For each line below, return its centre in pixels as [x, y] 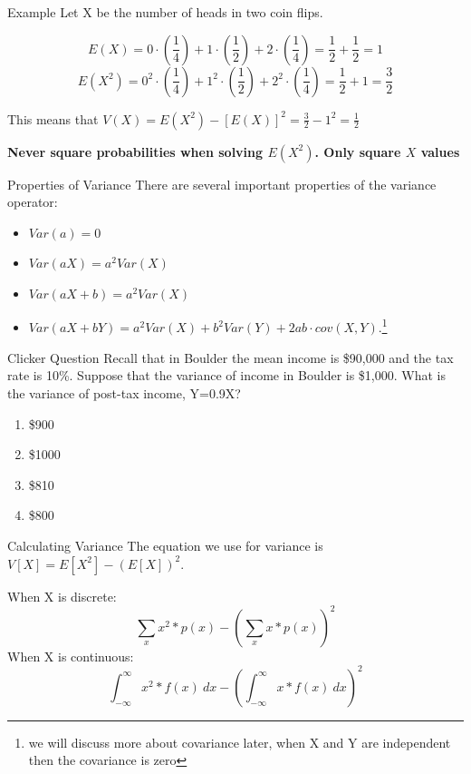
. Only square [358, 151]
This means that [53, 118]
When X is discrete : [62, 596]
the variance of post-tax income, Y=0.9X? [124, 393]
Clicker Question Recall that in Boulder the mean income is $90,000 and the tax [231, 357]
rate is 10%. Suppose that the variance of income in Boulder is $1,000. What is [226, 375]
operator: [33, 202]
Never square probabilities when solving [135, 151]
